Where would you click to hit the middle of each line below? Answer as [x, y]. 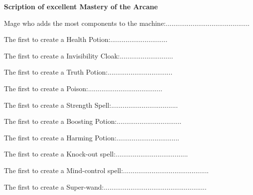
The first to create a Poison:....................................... [83, 88]
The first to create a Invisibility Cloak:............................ [89, 55]
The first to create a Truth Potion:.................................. [88, 72]
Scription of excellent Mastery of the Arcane [81, 6]
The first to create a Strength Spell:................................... [91, 105]
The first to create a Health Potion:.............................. [86, 39]
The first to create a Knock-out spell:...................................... [96, 154]
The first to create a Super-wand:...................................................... [105, 186]
